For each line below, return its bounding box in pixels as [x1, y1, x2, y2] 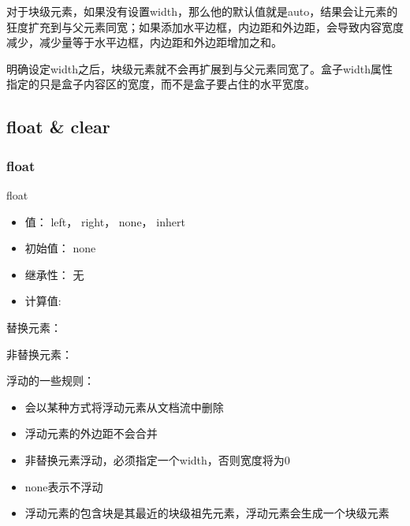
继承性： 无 [24, 266, 84, 282]
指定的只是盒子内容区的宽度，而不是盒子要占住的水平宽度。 [6, 76, 315, 92]
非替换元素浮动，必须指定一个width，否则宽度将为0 [24, 451, 290, 468]
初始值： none [24, 240, 96, 256]
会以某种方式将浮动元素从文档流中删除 [24, 398, 224, 415]
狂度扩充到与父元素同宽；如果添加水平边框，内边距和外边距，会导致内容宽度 [6, 18, 404, 35]
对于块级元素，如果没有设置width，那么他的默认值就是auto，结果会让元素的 [6, 3, 398, 19]
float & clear [6, 114, 110, 139]
